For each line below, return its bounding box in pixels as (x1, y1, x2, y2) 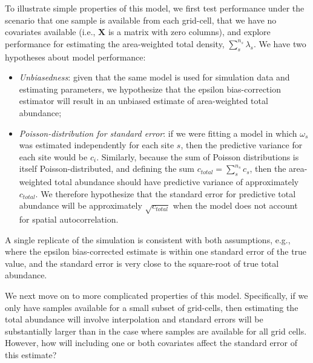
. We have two (253, 37, 306, 50)
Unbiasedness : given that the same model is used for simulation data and (19, 71, 290, 83)
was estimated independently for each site (19, 139, 174, 151)
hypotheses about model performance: (5, 50, 146, 63)
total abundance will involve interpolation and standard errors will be (5, 313, 263, 325)
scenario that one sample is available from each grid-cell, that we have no (5, 13, 277, 26)
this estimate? (5, 348, 57, 361)
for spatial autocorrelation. (19, 213, 119, 226)
